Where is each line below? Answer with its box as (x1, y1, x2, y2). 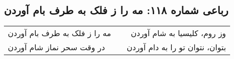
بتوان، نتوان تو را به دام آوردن (126, 41, 226, 53)
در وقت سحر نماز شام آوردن (8, 41, 105, 53)
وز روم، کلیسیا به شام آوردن (131, 27, 226, 39)
